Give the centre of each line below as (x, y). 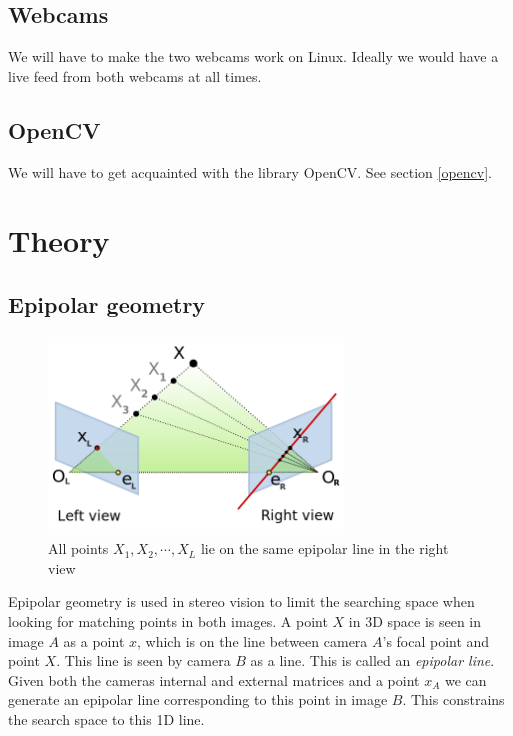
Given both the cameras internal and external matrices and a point (214, 679)
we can (465, 679)
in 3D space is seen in (415, 621)
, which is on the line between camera (252, 640)
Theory (59, 240)
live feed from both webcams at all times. (135, 75)
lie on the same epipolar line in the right (324, 548)
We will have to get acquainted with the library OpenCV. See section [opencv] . (250, 171)
